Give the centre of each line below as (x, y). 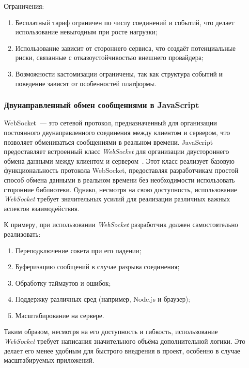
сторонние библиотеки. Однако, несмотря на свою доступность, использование (121, 189)
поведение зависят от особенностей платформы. (86, 83)
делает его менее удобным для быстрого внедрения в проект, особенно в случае (122, 350)
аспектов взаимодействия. (42, 208)
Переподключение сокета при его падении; (78, 250)
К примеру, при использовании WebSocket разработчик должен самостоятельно (121, 224)
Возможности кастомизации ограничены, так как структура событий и (119, 73)
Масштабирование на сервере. (60, 315)
